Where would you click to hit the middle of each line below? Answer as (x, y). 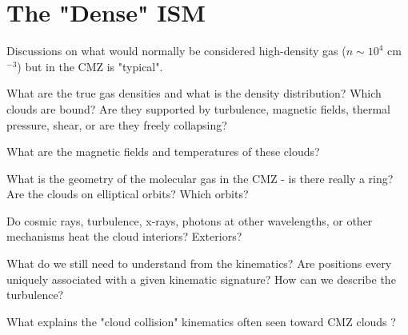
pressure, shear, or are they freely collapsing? (117, 124)
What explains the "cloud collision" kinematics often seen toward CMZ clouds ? (201, 321)
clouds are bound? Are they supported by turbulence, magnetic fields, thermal (198, 108)
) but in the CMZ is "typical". (90, 66)
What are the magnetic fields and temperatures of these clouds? (163, 152)
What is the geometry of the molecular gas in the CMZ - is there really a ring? (200, 178)
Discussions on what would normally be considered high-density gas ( (176, 51)
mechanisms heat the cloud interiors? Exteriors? (124, 236)
